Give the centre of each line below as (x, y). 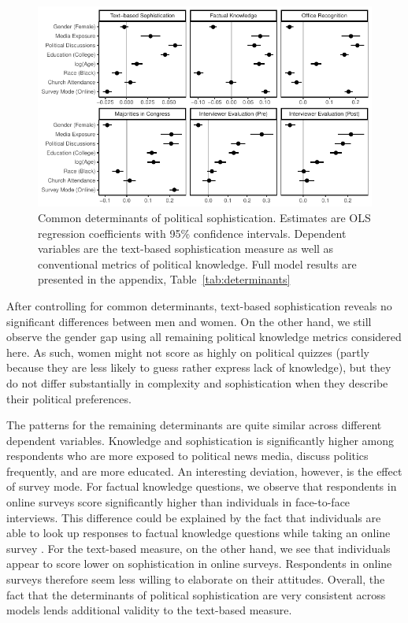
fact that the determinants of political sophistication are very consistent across (196, 594)
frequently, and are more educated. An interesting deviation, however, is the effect (204, 471)
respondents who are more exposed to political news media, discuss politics (187, 456)
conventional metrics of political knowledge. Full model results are (197, 263)
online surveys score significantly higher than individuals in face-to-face (178, 502)
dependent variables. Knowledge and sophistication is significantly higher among (200, 440)
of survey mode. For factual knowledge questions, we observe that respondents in (202, 486)
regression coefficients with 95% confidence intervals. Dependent (192, 233)
